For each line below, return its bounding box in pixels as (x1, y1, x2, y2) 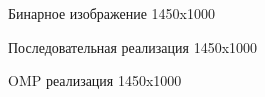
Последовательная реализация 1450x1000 (8, 36, 258, 57)
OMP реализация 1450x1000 (8, 70, 182, 91)
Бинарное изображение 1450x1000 (8, 3, 216, 23)
